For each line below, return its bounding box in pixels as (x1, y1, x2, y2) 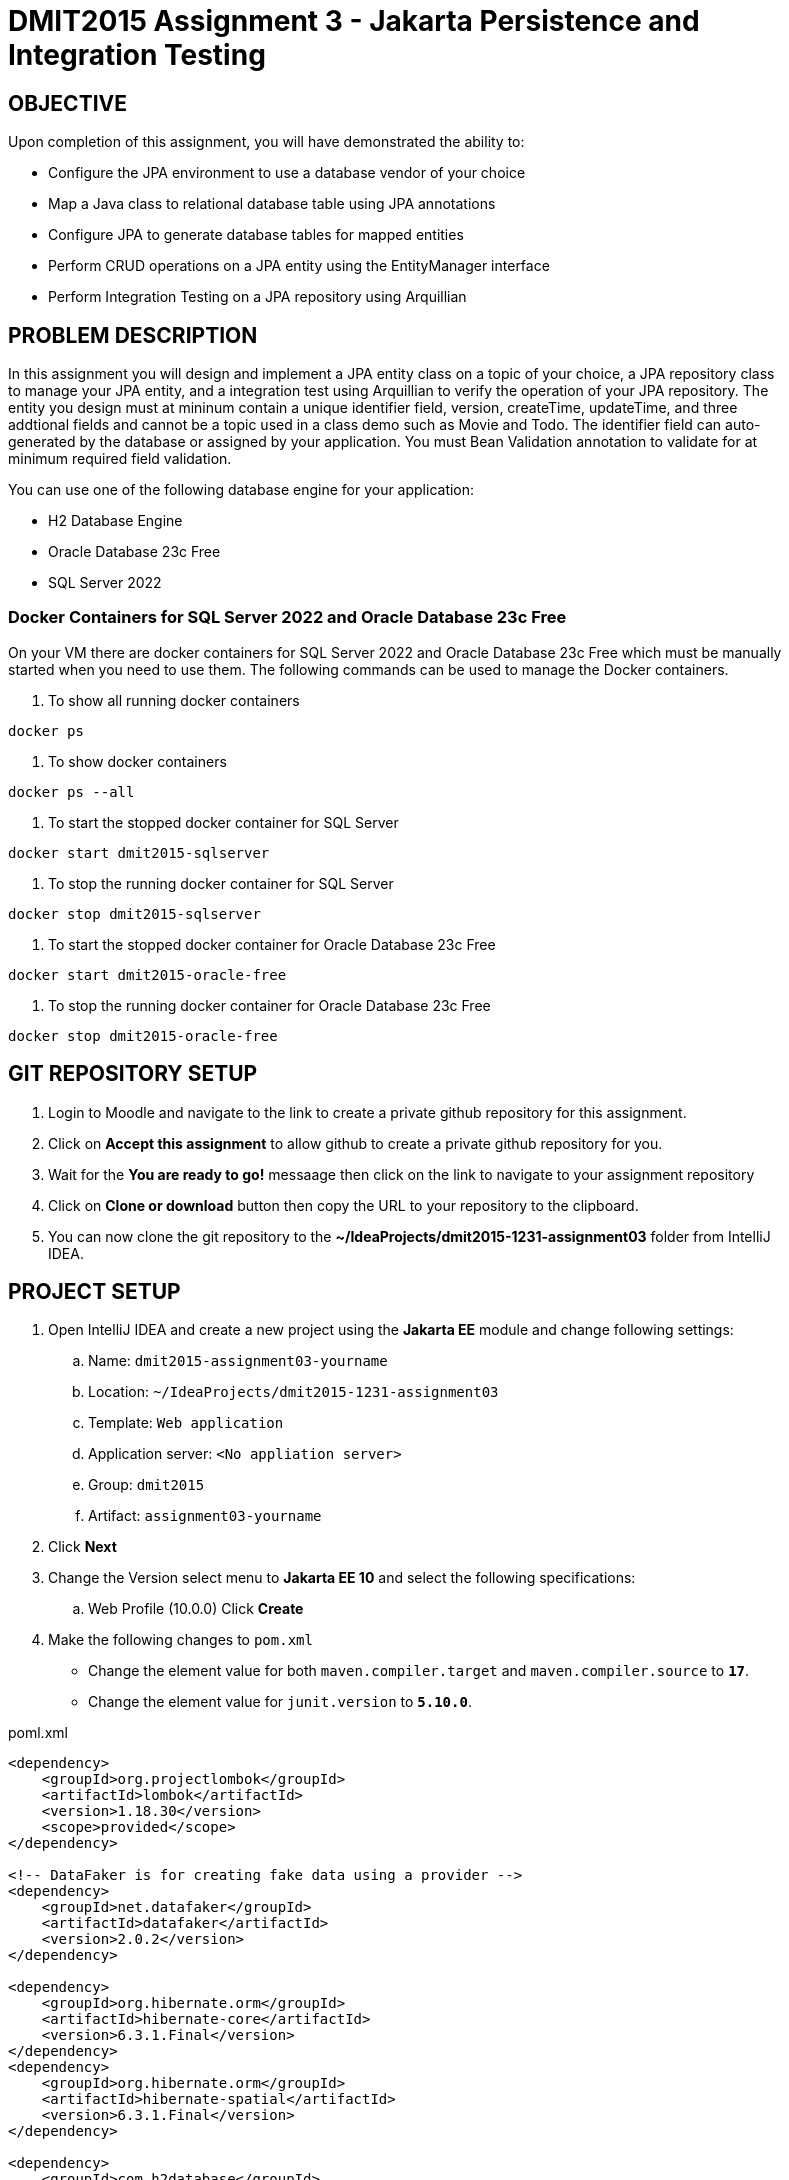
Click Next (48, 1538, 117, 1556)
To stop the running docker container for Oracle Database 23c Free (48, 996, 491, 1014)
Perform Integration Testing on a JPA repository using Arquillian (48, 288, 467, 306)
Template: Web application (88, 1414, 284, 1432)
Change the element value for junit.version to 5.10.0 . (88, 1693, 472, 1711)
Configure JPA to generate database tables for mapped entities (48, 226, 464, 244)
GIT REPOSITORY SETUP (8, 1061, 258, 1087)
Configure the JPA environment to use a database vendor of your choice (48, 164, 526, 182)
